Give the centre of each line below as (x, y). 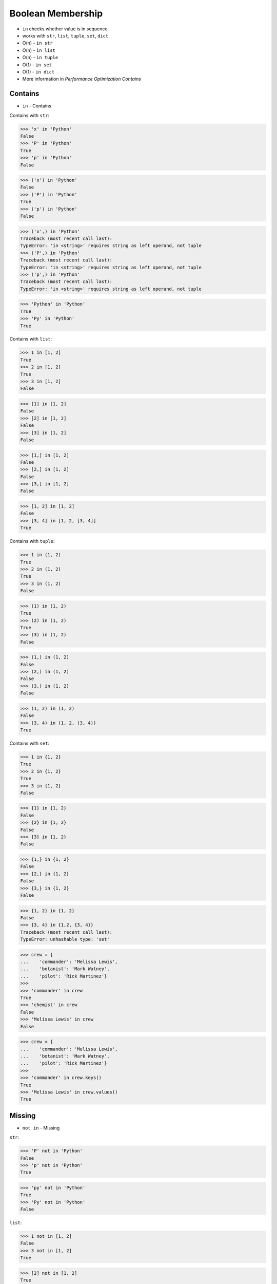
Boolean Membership (56, 13)
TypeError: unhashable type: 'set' (65, 939)
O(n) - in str (38, 43)
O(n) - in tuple (40, 58)
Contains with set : (29, 743)
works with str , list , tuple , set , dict (65, 35)
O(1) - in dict (38, 71)
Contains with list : (31, 339)
